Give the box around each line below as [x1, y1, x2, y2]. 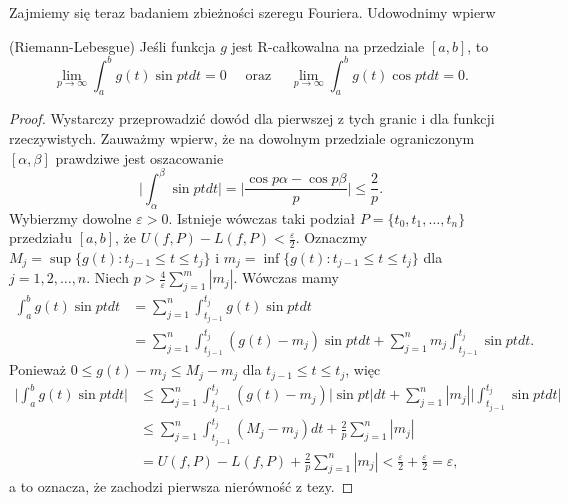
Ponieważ [9, 359, 66, 380]
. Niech [86, 267, 130, 288]
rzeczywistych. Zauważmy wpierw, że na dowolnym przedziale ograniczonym [9, 128, 475, 149]
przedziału [9, 227, 73, 248]
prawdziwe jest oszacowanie [55, 147, 224, 168]
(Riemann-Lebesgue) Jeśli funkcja [9, 35, 216, 56]
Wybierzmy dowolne [9, 207, 132, 228]
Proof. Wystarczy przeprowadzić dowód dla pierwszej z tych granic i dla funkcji [9, 108, 495, 129]
